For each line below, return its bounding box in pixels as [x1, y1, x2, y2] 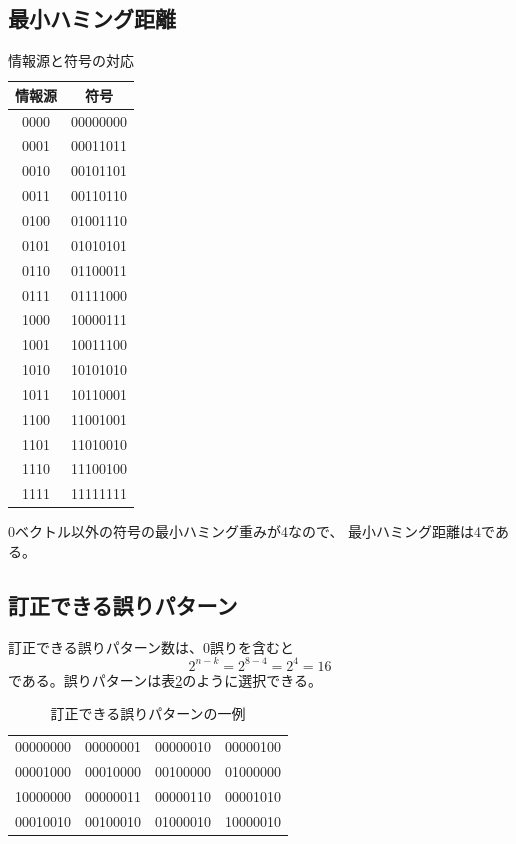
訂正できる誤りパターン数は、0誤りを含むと [8, 636, 295, 657]
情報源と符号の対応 [8, 50, 134, 71]
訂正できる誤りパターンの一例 [50, 703, 246, 724]
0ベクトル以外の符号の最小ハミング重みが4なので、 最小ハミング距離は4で [8, 521, 495, 542]
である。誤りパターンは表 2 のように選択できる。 [8, 669, 322, 690]
